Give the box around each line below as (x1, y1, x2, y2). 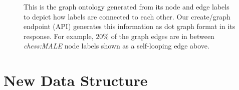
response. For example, (24, 30, 94, 41)
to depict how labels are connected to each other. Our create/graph (24, 11, 230, 21)
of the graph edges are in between (111, 30, 214, 41)
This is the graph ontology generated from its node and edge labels (24, 1, 229, 11)
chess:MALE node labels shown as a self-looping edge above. (24, 40, 209, 51)
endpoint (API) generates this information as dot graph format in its (24, 21, 235, 31)
